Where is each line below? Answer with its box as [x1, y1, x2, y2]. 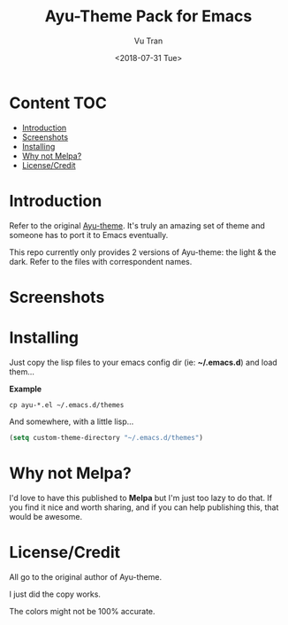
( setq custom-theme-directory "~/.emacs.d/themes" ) [9, 433, 203, 442]
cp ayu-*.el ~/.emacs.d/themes [9, 400, 125, 409]
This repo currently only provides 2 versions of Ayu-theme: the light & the [9, 246, 277, 258]
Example [9, 383, 42, 394]
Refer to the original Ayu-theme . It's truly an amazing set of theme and [9, 220, 265, 231]
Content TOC [9, 93, 108, 112]
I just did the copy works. [9, 589, 102, 599]
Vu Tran [133, 35, 163, 46]
